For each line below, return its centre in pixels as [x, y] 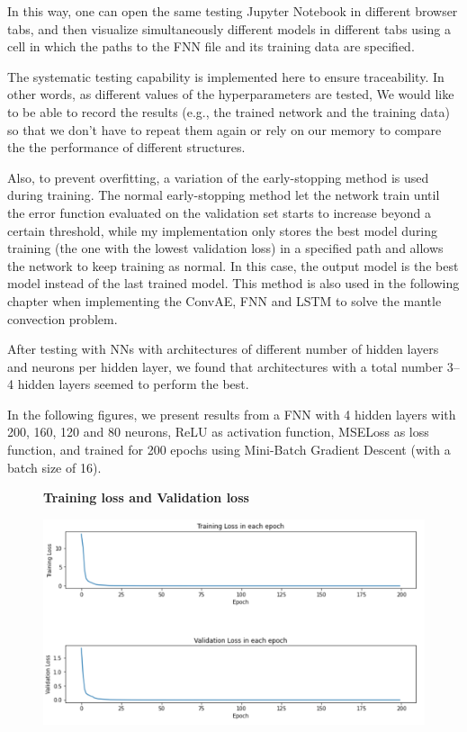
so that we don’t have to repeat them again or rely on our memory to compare [225, 129]
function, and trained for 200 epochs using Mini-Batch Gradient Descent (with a [229, 450]
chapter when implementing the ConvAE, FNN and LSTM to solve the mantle [225, 300]
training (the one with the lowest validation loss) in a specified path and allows [225, 248]
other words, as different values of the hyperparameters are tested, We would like [231, 94]
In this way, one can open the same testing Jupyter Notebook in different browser [233, 11]
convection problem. [63, 318]
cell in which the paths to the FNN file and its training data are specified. [211, 46]
